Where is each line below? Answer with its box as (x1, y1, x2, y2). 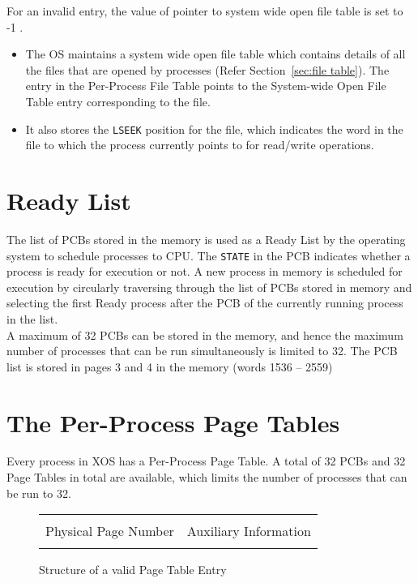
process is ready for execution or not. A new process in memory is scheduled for (6, 263, 403, 280)
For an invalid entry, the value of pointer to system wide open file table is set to (6, 2, 403, 19)
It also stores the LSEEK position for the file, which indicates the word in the (25, 120, 403, 137)
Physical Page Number (45, 521, 174, 541)
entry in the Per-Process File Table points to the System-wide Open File (25, 77, 386, 94)
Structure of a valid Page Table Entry (39, 561, 227, 578)
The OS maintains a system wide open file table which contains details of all (25, 45, 406, 62)
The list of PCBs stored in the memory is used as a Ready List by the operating (6, 230, 406, 247)
